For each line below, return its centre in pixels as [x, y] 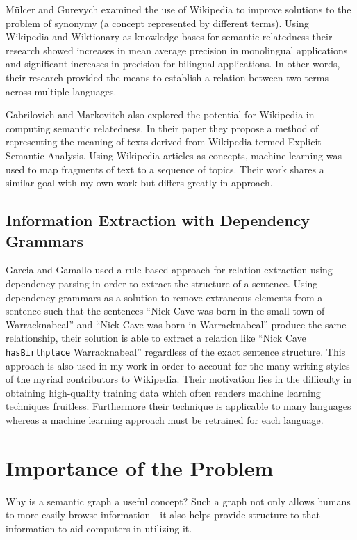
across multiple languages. [61, 91]
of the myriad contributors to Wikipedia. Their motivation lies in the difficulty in [179, 379]
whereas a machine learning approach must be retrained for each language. [165, 419]
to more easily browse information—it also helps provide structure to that [163, 515]
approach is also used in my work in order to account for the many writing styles [178, 365]
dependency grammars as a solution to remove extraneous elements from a [164, 297]
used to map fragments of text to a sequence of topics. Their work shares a [165, 169]
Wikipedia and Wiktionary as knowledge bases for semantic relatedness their [169, 37]
